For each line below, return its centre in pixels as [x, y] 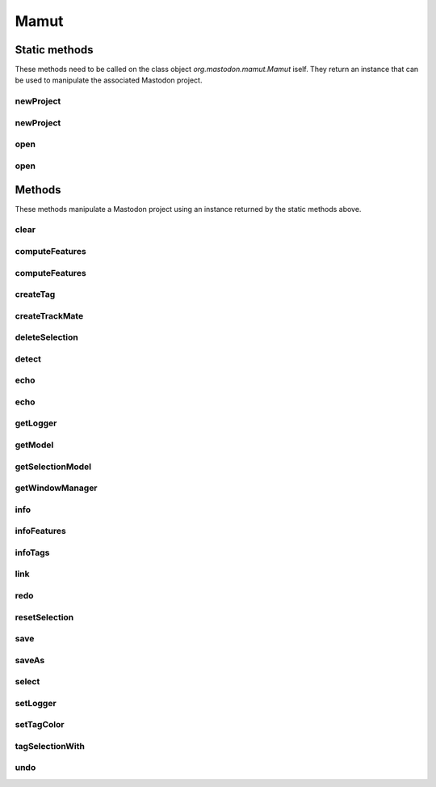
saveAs [30, 660]
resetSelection [44, 617]
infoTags [32, 552]
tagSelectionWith [50, 746]
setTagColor [40, 725]
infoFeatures [40, 531]
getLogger [36, 423]
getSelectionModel [53, 467]
